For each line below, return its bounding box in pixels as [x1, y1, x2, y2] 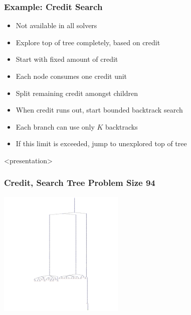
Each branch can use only [16, 121, 95, 132]
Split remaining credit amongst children [16, 87, 138, 98]
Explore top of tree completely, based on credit [16, 37, 160, 47]
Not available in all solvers [16, 20, 97, 31]
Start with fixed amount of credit [16, 54, 118, 64]
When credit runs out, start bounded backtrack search [16, 104, 183, 115]
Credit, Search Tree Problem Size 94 [4, 176, 155, 189]
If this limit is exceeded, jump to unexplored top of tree [16, 138, 187, 149]
